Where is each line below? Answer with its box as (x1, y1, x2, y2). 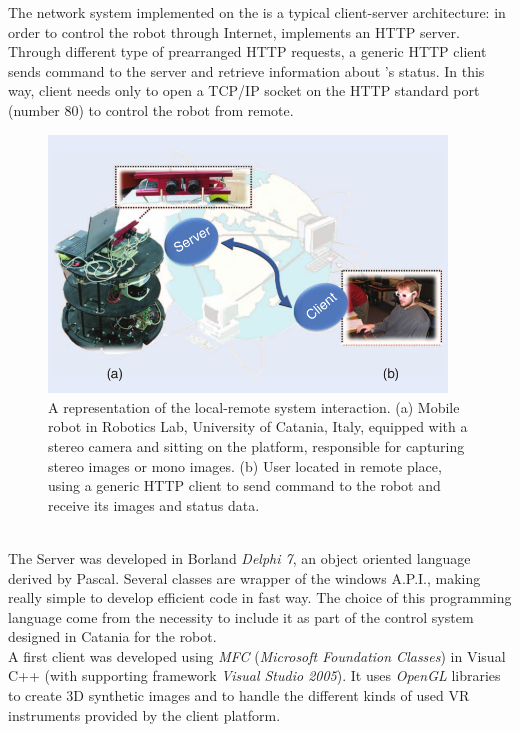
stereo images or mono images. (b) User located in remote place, (48, 455, 442, 476)
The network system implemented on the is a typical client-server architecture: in (8, 2, 506, 22)
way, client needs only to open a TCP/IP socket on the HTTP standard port (8, 80, 480, 101)
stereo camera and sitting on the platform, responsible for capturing (48, 435, 465, 456)
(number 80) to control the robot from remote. (8, 99, 294, 120)
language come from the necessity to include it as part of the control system (8, 606, 474, 627)
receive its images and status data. (48, 494, 260, 515)
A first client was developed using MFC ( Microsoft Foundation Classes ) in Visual (8, 645, 506, 666)
